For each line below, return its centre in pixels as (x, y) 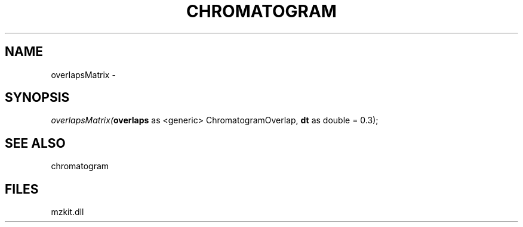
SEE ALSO (35, 143)
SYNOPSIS (37, 98)
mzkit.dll (67, 212)
